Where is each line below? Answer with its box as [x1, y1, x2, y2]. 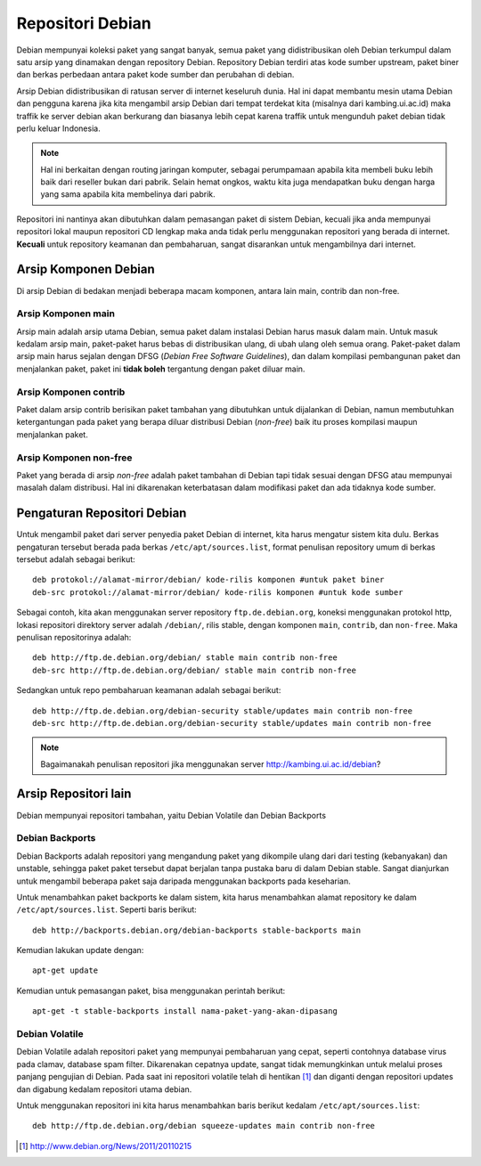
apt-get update [32, 966, 99, 975]
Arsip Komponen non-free [16, 451, 133, 463]
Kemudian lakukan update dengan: [16, 945, 144, 956]
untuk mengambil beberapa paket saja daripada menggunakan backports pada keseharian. [16, 876, 351, 886]
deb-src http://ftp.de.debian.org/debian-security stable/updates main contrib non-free [32, 718, 432, 728]
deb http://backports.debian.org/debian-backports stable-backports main [32, 925, 362, 935]
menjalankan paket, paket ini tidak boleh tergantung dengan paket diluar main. [16, 363, 306, 374]
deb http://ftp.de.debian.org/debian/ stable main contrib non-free [32, 653, 338, 663]
